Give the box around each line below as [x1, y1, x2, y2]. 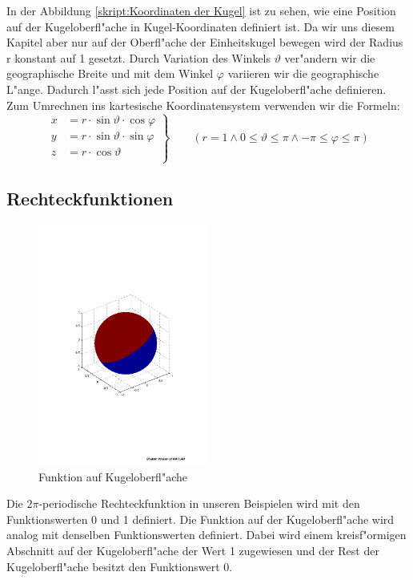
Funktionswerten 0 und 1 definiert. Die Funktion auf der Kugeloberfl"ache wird [6, 510, 395, 527]
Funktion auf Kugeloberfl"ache [38, 468, 187, 485]
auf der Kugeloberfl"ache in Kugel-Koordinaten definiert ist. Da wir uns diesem [6, 18, 395, 34]
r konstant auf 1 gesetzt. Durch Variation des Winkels [6, 49, 271, 66]
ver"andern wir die [284, 49, 375, 66]
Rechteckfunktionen [6, 186, 174, 211]
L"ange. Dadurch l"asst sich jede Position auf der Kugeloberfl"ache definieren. [6, 80, 387, 97]
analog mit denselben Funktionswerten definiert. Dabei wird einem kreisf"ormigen [6, 526, 407, 543]
